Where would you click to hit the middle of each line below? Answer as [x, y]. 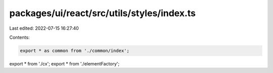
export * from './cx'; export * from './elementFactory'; [64, 63]
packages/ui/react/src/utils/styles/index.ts [103, 13]
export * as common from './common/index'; [75, 51]
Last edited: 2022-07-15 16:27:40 [44, 28]
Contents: [19, 37]
